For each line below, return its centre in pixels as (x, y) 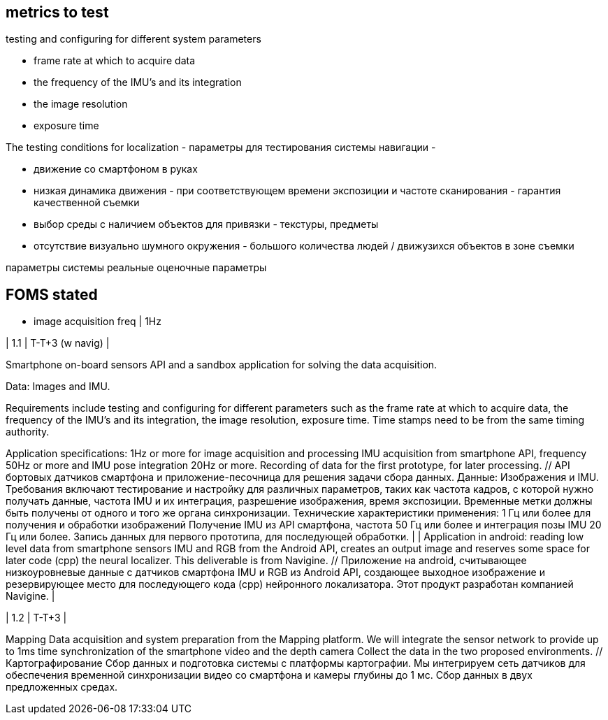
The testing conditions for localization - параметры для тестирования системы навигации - (221, 147)
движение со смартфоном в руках (116, 169)
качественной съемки (87, 203)
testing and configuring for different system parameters (133, 39)
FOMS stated (52, 294)
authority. (28, 432)
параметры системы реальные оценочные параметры (136, 268)
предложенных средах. (62, 687)
